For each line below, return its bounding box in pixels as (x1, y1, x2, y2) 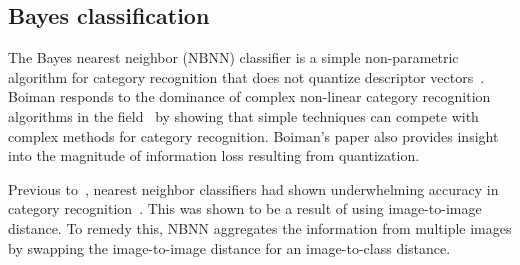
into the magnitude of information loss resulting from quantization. (8, 145, 420, 166)
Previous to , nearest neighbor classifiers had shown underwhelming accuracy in (8, 178, 499, 199)
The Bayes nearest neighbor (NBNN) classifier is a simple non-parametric (8, 47, 459, 68)
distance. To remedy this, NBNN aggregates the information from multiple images (8, 217, 512, 238)
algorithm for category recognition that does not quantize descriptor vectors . (8, 66, 485, 87)
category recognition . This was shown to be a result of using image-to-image (8, 198, 482, 219)
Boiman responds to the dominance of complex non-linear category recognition (8, 86, 491, 107)
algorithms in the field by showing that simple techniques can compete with (8, 105, 479, 126)
